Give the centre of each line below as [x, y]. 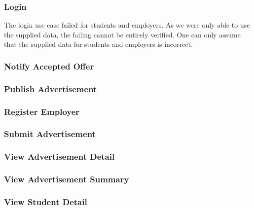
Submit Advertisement [50, 134]
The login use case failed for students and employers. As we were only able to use [127, 25]
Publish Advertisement [51, 88]
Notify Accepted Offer [49, 66]
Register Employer [42, 111]
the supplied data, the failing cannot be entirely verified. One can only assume [122, 34]
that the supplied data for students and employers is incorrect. [98, 44]
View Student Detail [46, 201]
